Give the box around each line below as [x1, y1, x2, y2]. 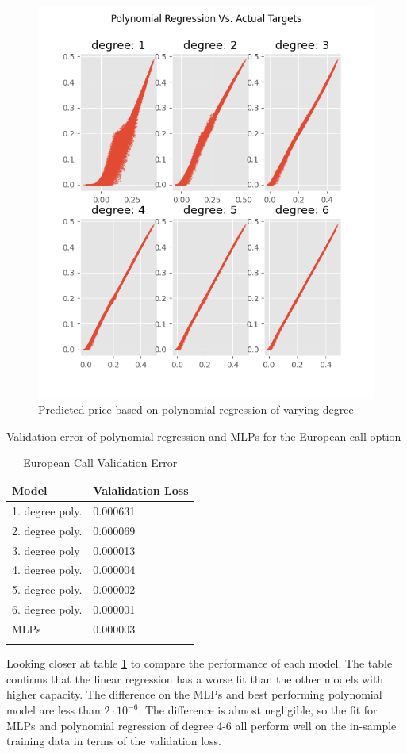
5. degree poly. [12, 581, 83, 598]
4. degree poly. [12, 561, 83, 578]
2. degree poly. [12, 522, 83, 538]
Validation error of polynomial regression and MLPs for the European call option [6, 427, 401, 444]
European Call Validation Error [23, 454, 178, 471]
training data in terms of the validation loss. [6, 733, 221, 749]
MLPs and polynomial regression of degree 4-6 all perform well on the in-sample [6, 717, 397, 733]
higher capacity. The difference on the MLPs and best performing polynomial [6, 686, 382, 702]
